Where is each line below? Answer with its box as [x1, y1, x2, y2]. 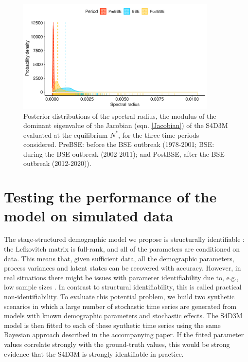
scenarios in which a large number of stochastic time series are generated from [4, 301, 237, 311]
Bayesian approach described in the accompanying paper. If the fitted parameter [4, 329, 244, 340]
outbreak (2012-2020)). [23, 158, 91, 168]
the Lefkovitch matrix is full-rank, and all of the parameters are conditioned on [4, 243, 240, 253]
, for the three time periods [118, 129, 199, 140]
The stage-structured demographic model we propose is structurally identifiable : [4, 234, 245, 244]
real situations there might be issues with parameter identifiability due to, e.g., [4, 272, 239, 282]
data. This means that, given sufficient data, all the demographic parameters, [4, 253, 234, 263]
